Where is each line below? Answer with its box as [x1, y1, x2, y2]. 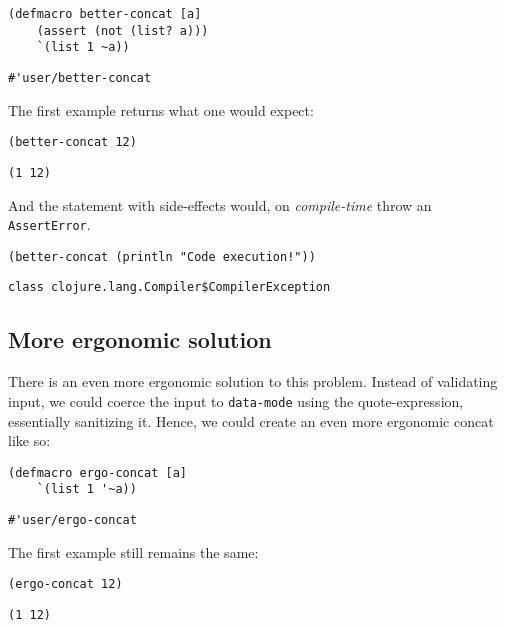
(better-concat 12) [8, 135, 137, 150]
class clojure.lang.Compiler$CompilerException [8, 280, 331, 295]
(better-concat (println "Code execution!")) [8, 249, 316, 264]
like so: [8, 430, 51, 451]
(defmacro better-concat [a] [8, 7, 202, 21]
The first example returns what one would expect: [8, 99, 314, 120]
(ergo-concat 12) [8, 577, 123, 592]
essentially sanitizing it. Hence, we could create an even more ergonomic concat [8, 410, 494, 431]
